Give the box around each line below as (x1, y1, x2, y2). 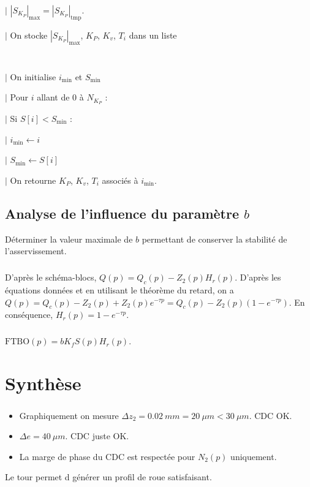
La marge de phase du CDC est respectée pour (19, 450, 195, 462)
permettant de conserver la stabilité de (142, 232, 287, 245)
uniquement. (230, 450, 277, 462)
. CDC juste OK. (65, 429, 129, 442)
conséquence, (5, 308, 53, 321)
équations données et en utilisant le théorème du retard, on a (5, 283, 234, 296)
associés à (102, 173, 138, 186)
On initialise (10, 70, 56, 83)
